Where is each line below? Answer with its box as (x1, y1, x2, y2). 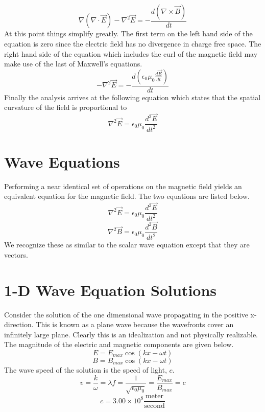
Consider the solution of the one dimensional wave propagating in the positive (4, 309, 248, 319)
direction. (4, 319, 34, 330)
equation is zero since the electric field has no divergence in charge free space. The (4, 38, 261, 49)
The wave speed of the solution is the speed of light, (4, 364, 167, 375)
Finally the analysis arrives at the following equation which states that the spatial (4, 91, 261, 102)
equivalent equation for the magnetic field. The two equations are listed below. (4, 191, 250, 201)
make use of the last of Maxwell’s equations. (4, 58, 142, 69)
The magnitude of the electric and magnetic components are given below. (4, 339, 234, 350)
